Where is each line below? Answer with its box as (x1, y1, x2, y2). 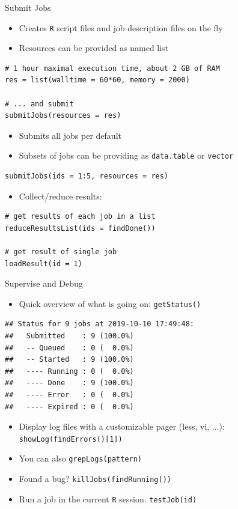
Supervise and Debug (5, 277, 83, 290)
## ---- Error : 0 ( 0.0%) (5, 391, 134, 400)
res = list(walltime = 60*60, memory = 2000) (5, 76, 190, 85)
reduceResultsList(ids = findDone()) (5, 224, 156, 233)
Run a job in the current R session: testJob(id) (19, 492, 197, 505)
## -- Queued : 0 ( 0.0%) (5, 343, 134, 352)
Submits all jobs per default (19, 129, 121, 141)
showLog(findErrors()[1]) (19, 434, 123, 443)
